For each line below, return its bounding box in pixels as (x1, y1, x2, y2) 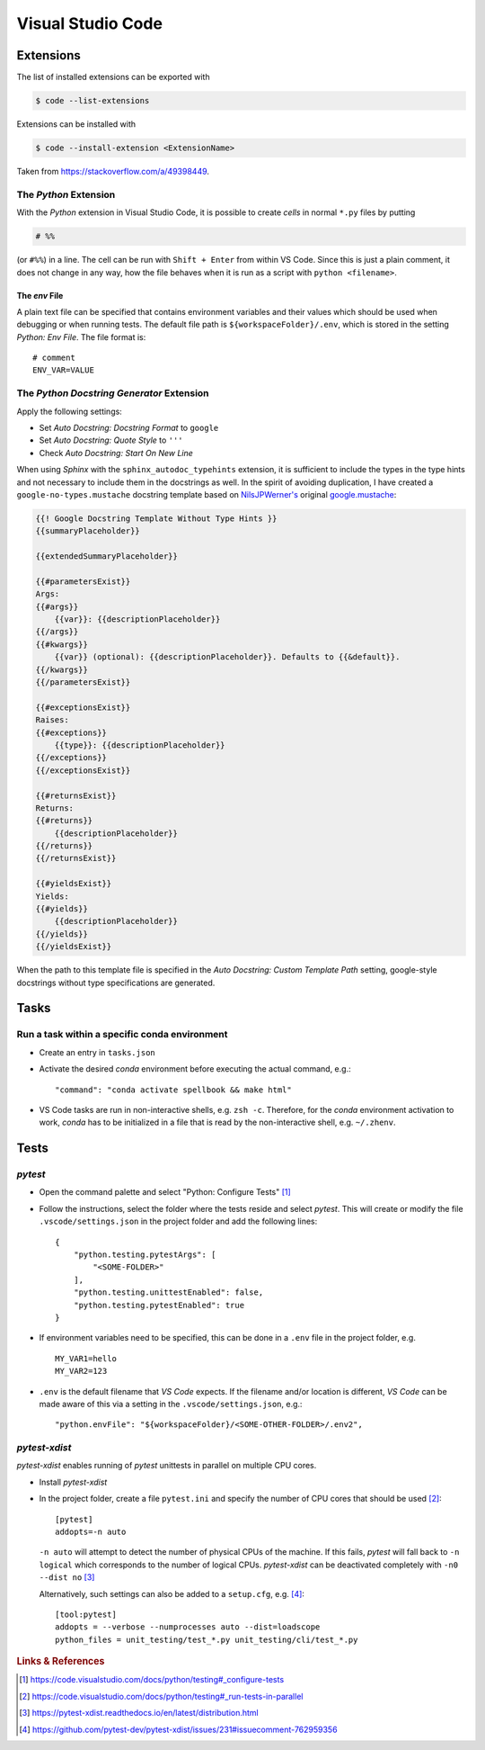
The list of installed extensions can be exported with (16, 72, 210, 83)
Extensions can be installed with (16, 119, 137, 130)
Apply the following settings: (16, 406, 123, 417)
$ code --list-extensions (35, 95, 150, 106)
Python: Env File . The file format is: (16, 331, 146, 342)
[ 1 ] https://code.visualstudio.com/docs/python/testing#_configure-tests (19, 1674, 285, 1685)
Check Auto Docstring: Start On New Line (39, 447, 193, 458)
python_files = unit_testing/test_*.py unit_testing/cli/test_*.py (55, 1634, 358, 1645)
